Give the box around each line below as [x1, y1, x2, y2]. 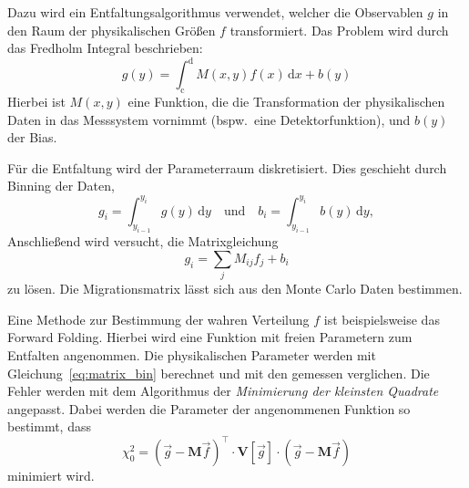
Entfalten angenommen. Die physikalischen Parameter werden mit [7, 346, 376, 364]
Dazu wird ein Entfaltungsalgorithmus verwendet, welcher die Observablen [7, 3, 423, 21]
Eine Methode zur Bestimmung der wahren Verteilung [7, 309, 310, 328]
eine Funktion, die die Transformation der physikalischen [127, 92, 445, 111]
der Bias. [7, 128, 57, 147]
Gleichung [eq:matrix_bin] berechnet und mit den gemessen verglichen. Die [7, 363, 430, 382]
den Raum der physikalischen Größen [7, 20, 216, 39]
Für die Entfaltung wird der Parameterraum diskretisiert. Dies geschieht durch [7, 158, 447, 177]
